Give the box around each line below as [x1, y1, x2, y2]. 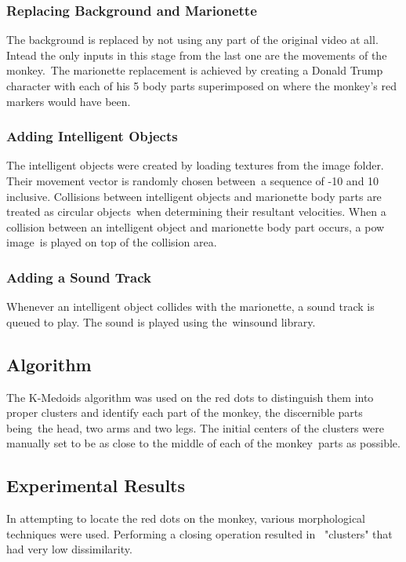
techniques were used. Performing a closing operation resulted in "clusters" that [6, 525, 393, 542]
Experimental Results [6, 473, 185, 498]
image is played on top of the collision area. [6, 234, 217, 250]
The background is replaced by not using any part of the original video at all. [6, 31, 379, 48]
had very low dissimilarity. [6, 541, 132, 557]
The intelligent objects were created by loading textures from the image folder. [6, 157, 384, 173]
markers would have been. [6, 93, 131, 109]
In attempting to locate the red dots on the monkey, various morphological [6, 510, 365, 527]
